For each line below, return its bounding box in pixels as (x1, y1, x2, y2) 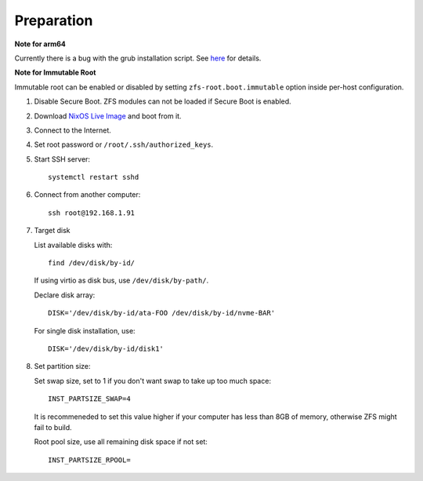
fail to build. (34, 422, 72, 432)
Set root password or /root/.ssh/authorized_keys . (34, 140, 214, 149)
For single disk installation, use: (34, 326, 136, 335)
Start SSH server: (34, 154, 90, 164)
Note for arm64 (14, 39, 67, 49)
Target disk (34, 226, 70, 235)
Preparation (14, 12, 93, 29)
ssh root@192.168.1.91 (48, 208, 136, 217)
